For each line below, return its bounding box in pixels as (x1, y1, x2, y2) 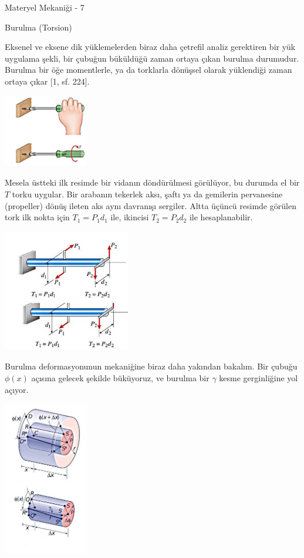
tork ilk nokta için (5, 211, 70, 223)
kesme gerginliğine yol (219, 372, 298, 384)
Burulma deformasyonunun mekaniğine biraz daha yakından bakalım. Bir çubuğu (5, 360, 298, 372)
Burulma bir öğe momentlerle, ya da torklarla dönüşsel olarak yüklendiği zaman (5, 63, 292, 76)
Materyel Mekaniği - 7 (5, 1, 85, 13)
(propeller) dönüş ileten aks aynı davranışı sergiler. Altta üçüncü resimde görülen (5, 199, 296, 211)
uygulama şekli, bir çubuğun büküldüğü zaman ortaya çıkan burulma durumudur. (5, 52, 299, 64)
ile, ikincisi (110, 211, 149, 223)
